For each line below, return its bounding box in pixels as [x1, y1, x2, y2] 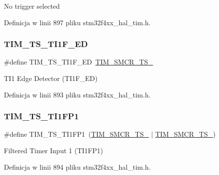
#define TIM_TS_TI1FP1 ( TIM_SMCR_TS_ [4, 129, 149, 139]
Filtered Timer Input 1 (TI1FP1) [4, 145, 103, 155]
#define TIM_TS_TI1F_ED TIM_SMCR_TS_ [4, 57, 153, 67]
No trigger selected [4, 1, 60, 11]
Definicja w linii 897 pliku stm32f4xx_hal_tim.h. [4, 17, 151, 27]
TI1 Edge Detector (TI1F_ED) [4, 73, 98, 83]
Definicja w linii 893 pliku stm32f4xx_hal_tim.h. [4, 89, 151, 99]
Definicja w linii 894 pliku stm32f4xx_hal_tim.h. [4, 161, 151, 172]
